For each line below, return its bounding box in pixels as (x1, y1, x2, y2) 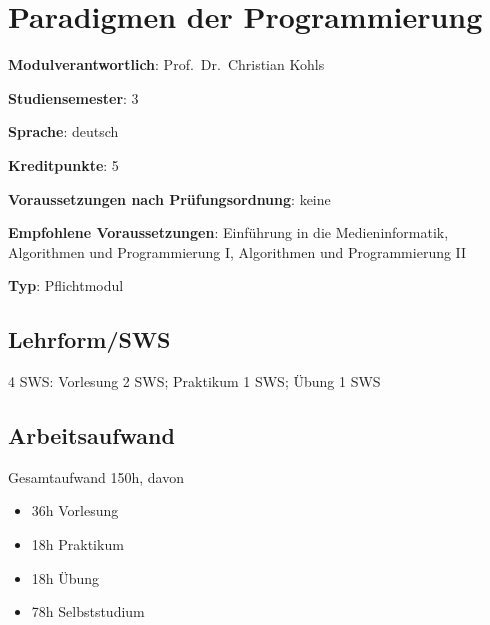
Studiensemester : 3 (8, 87, 139, 108)
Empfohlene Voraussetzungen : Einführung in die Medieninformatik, (8, 222, 449, 243)
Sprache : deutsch (8, 121, 119, 142)
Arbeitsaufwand (8, 420, 175, 451)
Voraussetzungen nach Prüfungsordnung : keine (8, 188, 331, 209)
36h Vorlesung (31, 500, 119, 521)
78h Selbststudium (31, 601, 145, 622)
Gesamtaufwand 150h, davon (8, 466, 184, 487)
